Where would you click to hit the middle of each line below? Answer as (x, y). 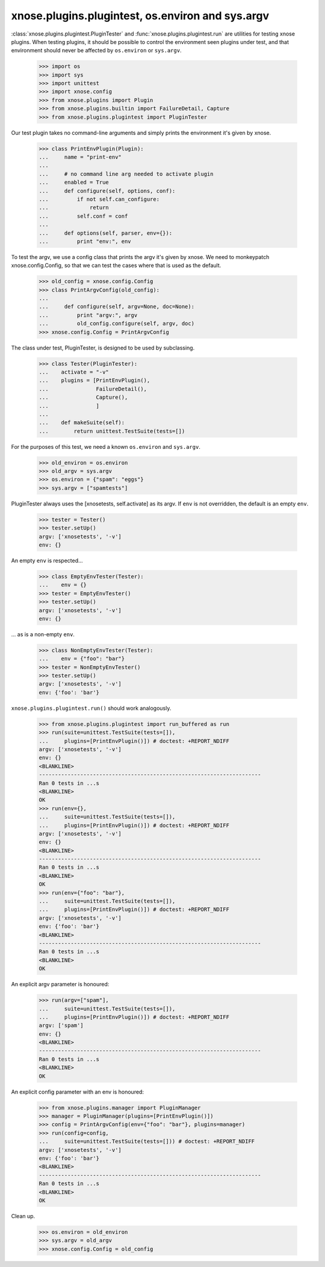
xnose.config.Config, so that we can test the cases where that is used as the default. (116, 266)
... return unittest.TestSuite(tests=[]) (112, 431)
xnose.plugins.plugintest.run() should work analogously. (91, 708)
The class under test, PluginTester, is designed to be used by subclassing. (103, 348)
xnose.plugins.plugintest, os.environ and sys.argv (140, 16)
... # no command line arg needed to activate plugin (126, 174)
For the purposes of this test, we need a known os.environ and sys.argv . (106, 446)
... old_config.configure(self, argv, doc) (117, 324)
